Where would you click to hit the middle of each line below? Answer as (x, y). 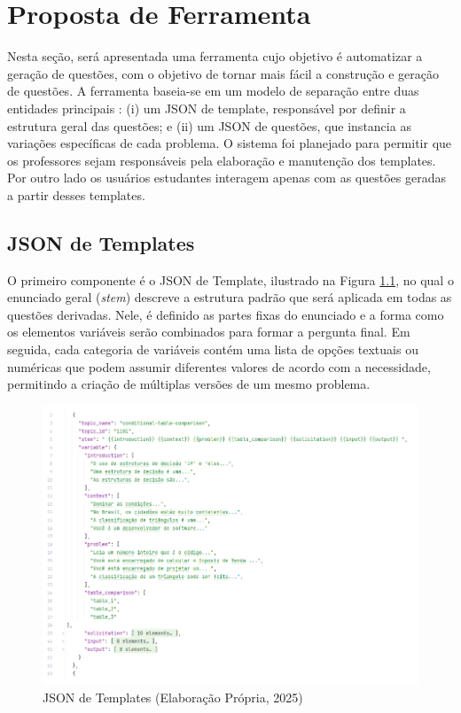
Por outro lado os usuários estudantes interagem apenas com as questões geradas (227, 178)
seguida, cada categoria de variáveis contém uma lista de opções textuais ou (213, 349)
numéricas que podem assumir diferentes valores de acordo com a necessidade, (219, 366)
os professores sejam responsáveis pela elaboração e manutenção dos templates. (222, 160)
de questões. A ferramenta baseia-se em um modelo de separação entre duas (213, 91)
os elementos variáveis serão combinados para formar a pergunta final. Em (209, 332)
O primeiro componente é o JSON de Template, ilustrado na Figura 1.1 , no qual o (230, 279)
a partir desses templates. (76, 194)
